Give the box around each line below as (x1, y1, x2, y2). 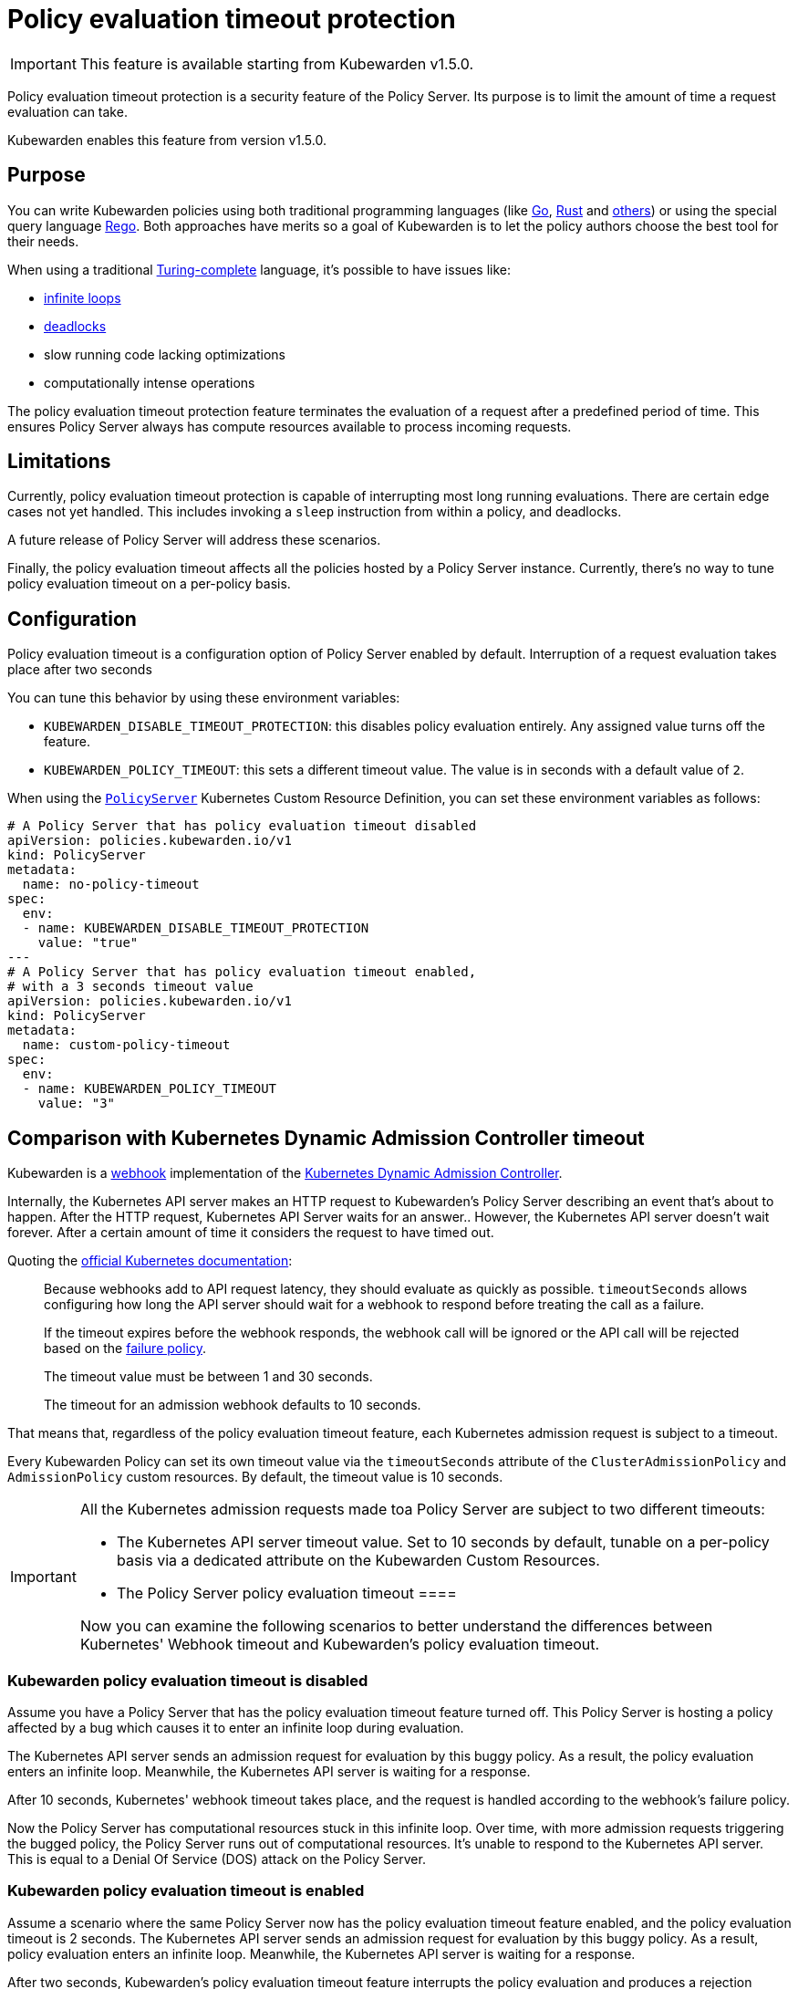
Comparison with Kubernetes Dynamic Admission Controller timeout (7, 1126, 645, 1150)
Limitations (7, 450, 111, 474)
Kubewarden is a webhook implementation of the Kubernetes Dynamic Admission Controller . (7, 1165, 563, 1182)
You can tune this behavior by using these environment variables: (7, 690, 400, 706)
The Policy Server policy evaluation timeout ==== (116, 1584, 457, 1603)
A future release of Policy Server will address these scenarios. (7, 532, 381, 548)
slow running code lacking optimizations (44, 346, 285, 362)
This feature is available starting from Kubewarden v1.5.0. (79, 54, 474, 73)
